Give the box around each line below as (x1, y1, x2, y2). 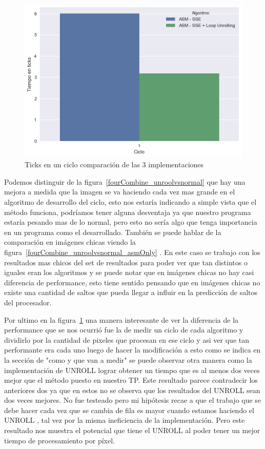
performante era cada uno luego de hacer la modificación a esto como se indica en (4, 344, 261, 355)
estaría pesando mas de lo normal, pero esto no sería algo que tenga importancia (4, 217, 257, 227)
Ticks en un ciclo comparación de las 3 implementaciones (25, 159, 204, 170)
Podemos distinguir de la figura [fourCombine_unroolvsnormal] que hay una (4, 176, 246, 187)
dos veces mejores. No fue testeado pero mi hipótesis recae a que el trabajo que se (4, 395, 261, 405)
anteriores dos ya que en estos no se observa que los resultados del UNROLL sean (4, 384, 260, 395)
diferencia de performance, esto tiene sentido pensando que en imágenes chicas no (4, 277, 260, 287)
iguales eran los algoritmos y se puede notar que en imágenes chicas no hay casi (4, 267, 254, 278)
